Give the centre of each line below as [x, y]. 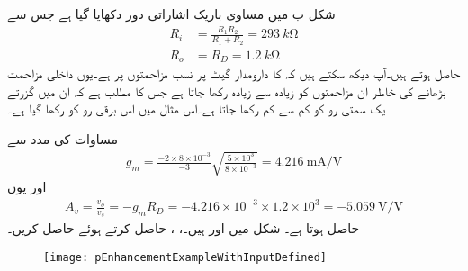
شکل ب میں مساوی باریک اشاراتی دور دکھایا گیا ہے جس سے [171, 14]
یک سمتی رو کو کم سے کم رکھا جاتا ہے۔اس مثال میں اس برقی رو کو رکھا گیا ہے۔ [197, 108]
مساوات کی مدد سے [63, 138]
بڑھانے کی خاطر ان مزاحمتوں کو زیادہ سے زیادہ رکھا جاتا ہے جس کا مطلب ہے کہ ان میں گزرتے [227, 90]
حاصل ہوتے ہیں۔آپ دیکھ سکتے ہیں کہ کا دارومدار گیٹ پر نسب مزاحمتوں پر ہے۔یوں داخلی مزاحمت [234, 73]
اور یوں [27, 187]
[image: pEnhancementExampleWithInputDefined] [185, 257]
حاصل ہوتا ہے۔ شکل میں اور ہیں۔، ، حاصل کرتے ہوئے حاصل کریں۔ [184, 228]
